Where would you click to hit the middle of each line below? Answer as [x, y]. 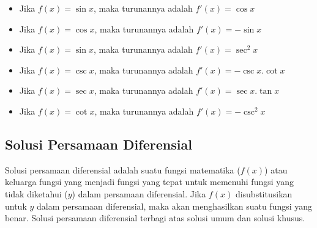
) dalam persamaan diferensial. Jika [139, 193]
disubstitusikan [264, 193]
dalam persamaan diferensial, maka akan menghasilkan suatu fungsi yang [175, 206]
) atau [276, 169]
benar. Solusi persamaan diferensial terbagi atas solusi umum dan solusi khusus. [155, 218]
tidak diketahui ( [36, 193]
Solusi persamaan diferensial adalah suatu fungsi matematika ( [123, 169]
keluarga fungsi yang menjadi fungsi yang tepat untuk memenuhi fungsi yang [150, 182]
